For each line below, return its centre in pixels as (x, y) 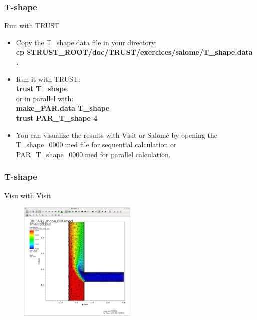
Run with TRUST (32, 25)
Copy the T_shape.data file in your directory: (86, 42)
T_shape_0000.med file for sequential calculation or (96, 144)
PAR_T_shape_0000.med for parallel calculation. (93, 154)
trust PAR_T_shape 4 (57, 117)
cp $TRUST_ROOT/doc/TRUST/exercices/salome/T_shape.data (134, 52)
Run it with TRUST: (48, 78)
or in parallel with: (45, 98)
